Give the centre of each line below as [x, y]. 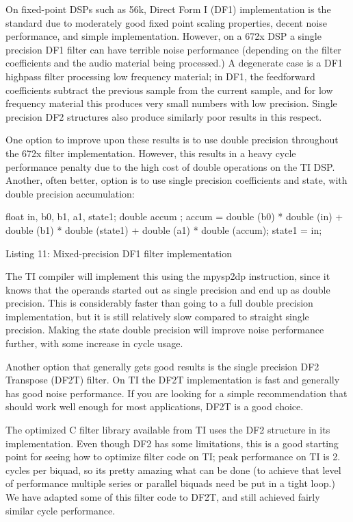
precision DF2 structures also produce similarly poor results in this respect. [164, 116]
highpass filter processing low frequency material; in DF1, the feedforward [160, 76]
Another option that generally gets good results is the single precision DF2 [162, 366]
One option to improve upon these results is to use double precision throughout [172, 140]
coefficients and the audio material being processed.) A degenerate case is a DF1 [174, 63]
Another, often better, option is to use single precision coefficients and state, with [176, 180]
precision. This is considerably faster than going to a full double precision [159, 303]
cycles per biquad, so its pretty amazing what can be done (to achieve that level [173, 470]
